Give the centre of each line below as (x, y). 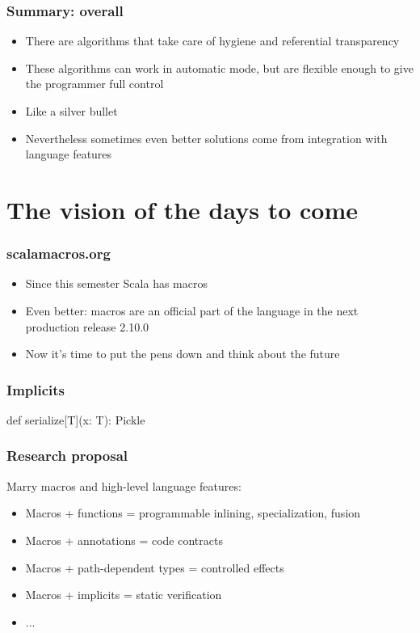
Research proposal (67, 456)
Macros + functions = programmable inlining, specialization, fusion (193, 513)
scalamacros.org (59, 253)
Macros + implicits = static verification (124, 595)
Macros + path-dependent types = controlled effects (155, 567)
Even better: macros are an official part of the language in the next (192, 310)
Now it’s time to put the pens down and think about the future (183, 354)
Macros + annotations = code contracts (124, 540)
